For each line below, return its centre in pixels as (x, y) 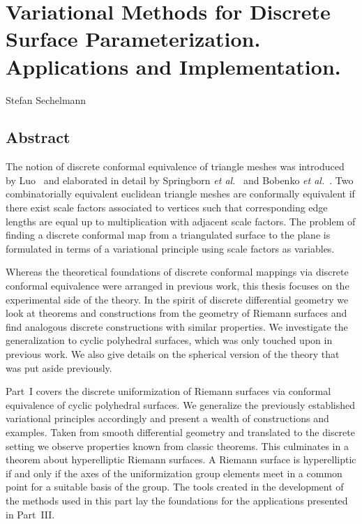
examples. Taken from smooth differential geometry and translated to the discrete (180, 432)
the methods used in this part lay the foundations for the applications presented (177, 500)
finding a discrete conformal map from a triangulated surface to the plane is (168, 235)
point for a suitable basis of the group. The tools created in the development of (175, 487)
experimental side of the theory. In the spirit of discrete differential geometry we (177, 299)
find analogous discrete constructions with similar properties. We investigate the (177, 326)
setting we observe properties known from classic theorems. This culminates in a (177, 446)
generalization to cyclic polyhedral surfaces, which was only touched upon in (169, 340)
